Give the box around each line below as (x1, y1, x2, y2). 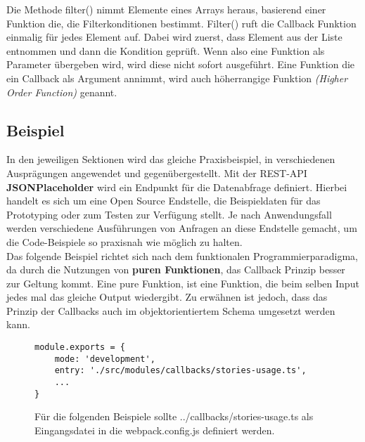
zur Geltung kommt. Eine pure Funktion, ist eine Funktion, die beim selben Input (6, 275, 359, 290)
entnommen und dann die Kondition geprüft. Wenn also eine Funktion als (6, 43, 325, 58)
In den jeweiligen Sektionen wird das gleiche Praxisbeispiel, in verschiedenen (6, 152, 335, 167)
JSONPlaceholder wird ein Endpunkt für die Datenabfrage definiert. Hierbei (6, 179, 347, 194)
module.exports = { (34, 342, 125, 353)
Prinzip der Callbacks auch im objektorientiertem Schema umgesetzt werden (6, 303, 335, 318)
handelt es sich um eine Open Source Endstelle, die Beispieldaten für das (6, 193, 321, 208)
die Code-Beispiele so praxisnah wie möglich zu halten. (6, 234, 243, 249)
